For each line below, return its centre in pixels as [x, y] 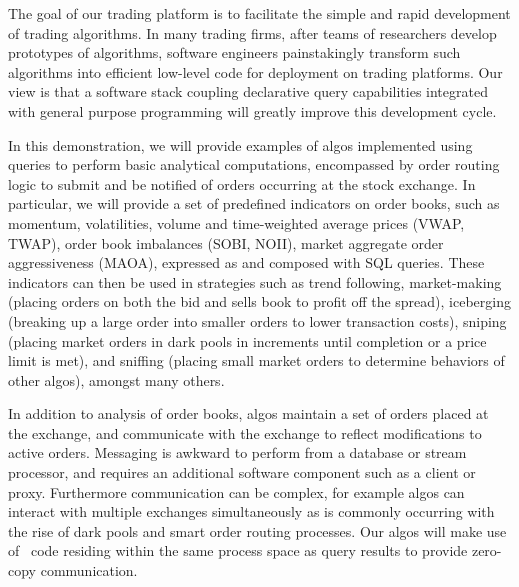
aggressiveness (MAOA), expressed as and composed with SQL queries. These [246, 262]
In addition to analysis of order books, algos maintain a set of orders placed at [248, 413]
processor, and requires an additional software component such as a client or [242, 472]
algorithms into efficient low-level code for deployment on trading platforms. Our [255, 71]
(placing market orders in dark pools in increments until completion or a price [247, 340]
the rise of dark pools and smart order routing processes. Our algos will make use [257, 530]
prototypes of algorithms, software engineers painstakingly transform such [234, 52]
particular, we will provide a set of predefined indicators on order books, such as [254, 203]
